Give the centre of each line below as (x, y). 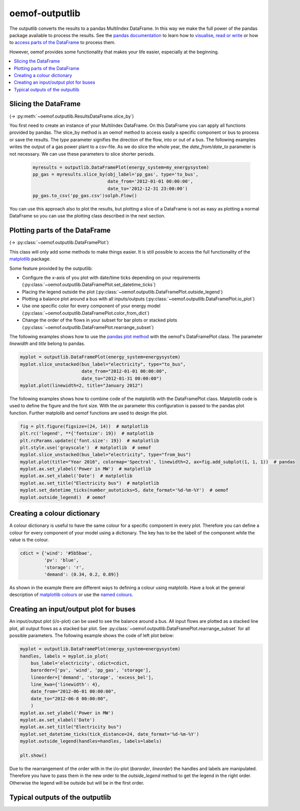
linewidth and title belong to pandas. (47, 344)
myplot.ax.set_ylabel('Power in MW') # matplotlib (86, 469)
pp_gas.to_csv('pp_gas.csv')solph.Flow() (85, 196)
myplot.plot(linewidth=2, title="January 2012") (82, 385)
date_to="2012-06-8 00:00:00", (69, 698)
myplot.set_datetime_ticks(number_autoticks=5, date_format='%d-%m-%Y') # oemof (124, 490)
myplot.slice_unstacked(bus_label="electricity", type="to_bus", (103, 364)
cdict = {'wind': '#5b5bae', (56, 553)
